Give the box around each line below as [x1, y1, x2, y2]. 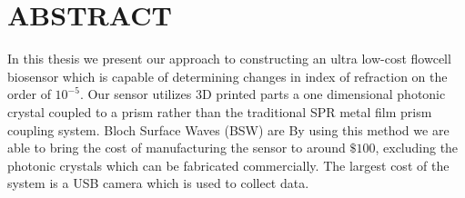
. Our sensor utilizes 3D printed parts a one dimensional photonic [79, 84, 446, 104]
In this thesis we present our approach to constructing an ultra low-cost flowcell [7, 49, 451, 68]
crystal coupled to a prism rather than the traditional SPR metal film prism [7, 102, 432, 121]
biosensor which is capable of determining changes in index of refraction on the [7, 66, 448, 85]
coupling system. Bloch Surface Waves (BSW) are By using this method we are [7, 120, 450, 139]
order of [7, 84, 51, 104]
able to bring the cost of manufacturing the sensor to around [7, 138, 346, 157]
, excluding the [375, 138, 459, 157]
